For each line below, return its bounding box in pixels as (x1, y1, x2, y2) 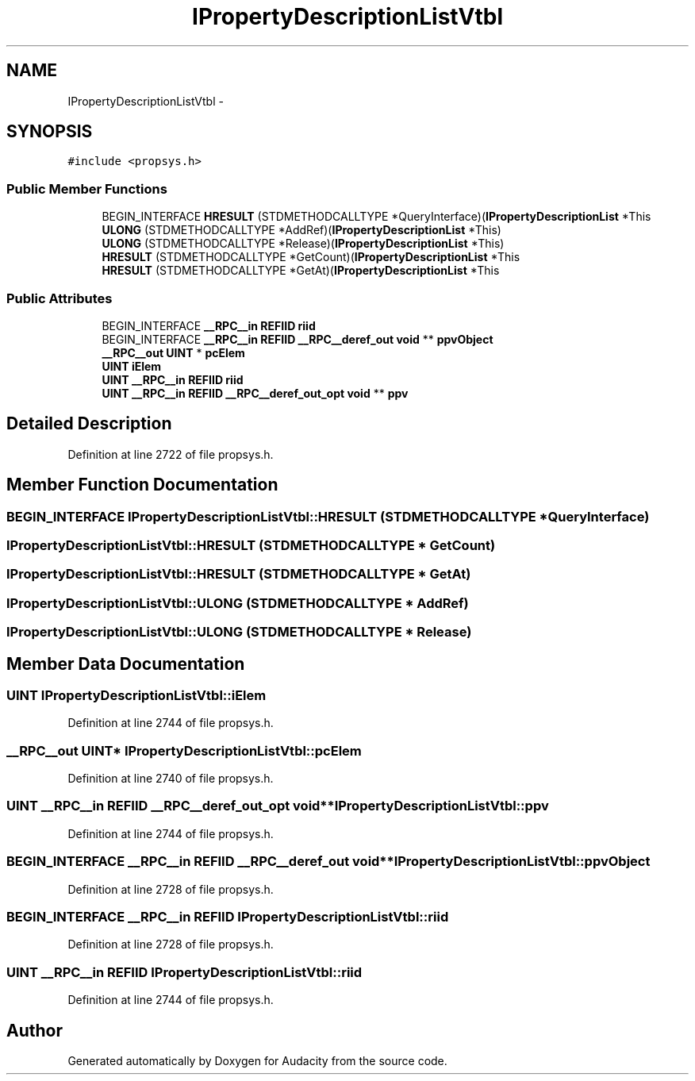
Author (6, 1020, 63, 1041)
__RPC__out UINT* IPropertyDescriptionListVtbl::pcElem (6, 742, 362, 759)
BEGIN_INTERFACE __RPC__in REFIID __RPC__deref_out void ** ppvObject (102, 332, 493, 346)
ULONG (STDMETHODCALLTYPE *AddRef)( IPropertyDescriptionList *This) (102, 223, 501, 237)
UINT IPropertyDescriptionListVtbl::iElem (6, 687, 267, 703)
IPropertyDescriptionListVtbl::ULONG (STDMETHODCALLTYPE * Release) (6, 624, 472, 641)
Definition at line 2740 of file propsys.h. (67, 771, 274, 786)
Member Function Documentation (6, 475, 278, 495)
